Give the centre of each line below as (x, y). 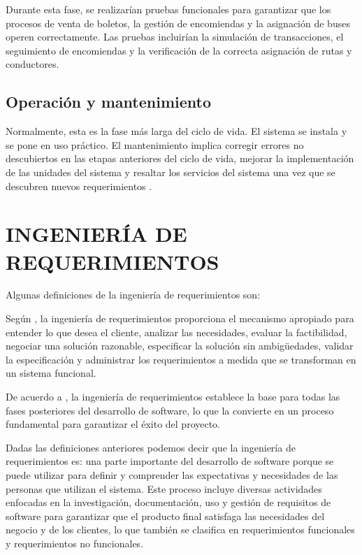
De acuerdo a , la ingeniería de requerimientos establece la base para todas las (173, 397)
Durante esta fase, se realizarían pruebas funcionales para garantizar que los (168, 9)
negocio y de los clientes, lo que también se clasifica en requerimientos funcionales (180, 529)
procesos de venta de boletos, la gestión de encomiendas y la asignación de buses (178, 23)
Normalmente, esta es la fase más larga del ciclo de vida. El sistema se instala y (176, 131)
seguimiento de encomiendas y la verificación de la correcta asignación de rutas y (179, 50)
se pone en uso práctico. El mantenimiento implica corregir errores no (155, 144)
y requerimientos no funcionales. (75, 543)
